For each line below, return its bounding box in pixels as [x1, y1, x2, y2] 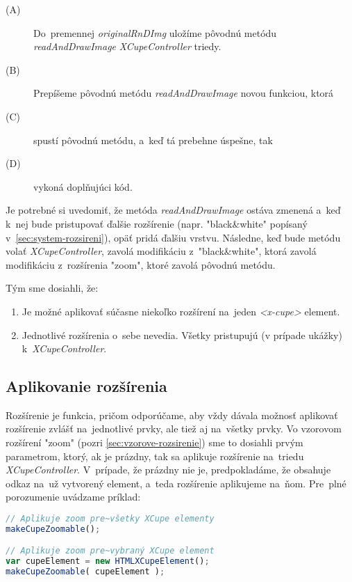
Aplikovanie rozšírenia [6, 375, 167, 397]
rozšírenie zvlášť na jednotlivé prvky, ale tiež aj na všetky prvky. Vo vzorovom [6, 421, 342, 436]
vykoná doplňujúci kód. [33, 179, 133, 194]
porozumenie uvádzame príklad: [6, 489, 141, 504]
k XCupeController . [22, 341, 107, 356]
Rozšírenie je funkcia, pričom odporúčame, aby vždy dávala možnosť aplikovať [6, 407, 338, 422]
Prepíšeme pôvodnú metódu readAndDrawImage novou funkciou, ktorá [33, 86, 334, 100]
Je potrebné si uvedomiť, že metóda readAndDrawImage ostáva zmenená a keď [6, 203, 341, 217]
